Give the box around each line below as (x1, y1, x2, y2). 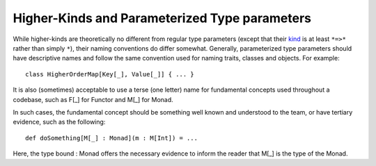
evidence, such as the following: (13, 118, 106, 126)
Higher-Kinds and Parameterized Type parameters (13, 10, 312, 26)
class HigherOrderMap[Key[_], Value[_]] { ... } (25, 70, 194, 78)
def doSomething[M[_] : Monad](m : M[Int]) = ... (25, 134, 198, 142)
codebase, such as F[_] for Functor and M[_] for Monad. (13, 95, 173, 103)
